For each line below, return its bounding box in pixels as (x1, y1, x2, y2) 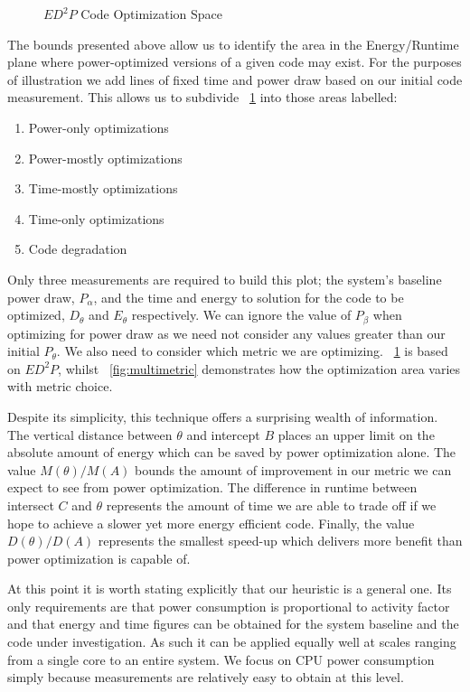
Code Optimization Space (80, 5, 223, 23)
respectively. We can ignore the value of (131, 305, 352, 324)
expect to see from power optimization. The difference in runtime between (7, 478, 418, 497)
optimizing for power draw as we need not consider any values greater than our (7, 323, 446, 342)
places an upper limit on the (277, 425, 435, 444)
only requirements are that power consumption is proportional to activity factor (7, 596, 450, 615)
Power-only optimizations (28, 117, 169, 136)
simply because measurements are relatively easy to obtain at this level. (7, 668, 404, 687)
